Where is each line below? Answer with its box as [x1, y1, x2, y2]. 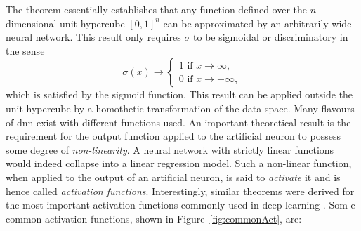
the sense [6, 43, 45, 58]
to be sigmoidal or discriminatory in [193, 29, 348, 44]
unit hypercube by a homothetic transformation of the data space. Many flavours [6, 100, 355, 115]
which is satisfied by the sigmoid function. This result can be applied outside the [6, 87, 353, 102]
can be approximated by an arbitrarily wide [163, 15, 352, 30]
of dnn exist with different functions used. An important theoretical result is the [6, 114, 351, 129]
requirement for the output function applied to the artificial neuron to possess [6, 128, 341, 143]
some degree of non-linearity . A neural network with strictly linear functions [6, 142, 334, 157]
